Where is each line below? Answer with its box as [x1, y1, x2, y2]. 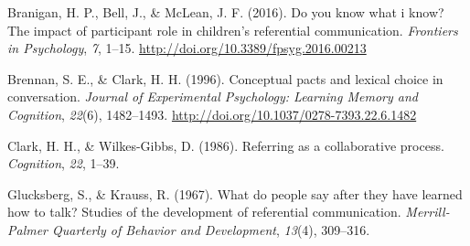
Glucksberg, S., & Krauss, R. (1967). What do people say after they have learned [7, 184, 463, 203]
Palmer [7, 219, 48, 239]
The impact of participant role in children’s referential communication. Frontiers [7, 20, 458, 39]
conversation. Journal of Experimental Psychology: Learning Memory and [7, 87, 418, 106]
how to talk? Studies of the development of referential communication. [7, 202, 401, 221]
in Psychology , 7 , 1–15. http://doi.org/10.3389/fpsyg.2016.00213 [7, 38, 367, 58]
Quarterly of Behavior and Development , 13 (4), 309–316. [52, 219, 370, 239]
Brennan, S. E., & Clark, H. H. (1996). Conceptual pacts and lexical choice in [7, 69, 443, 88]
